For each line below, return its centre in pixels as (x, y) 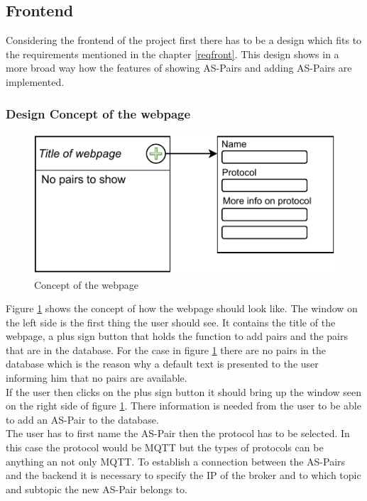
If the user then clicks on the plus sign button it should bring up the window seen (184, 391)
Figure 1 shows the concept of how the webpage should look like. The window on (182, 308)
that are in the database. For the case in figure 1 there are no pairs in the (166, 349)
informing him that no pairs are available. (97, 378)
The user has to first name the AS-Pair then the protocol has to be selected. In (178, 433)
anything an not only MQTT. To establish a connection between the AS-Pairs (176, 461)
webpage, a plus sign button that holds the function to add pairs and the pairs (177, 336)
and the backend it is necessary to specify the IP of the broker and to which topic (183, 475)
